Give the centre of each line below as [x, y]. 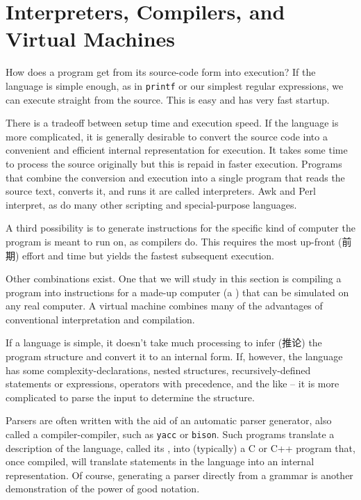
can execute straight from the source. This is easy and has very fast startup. [168, 99]
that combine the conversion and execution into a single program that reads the [175, 177]
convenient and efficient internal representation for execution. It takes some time [177, 150]
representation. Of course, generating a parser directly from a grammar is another [179, 475]
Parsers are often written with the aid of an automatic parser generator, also [169, 420]
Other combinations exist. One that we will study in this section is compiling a [174, 279]
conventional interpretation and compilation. [100, 319]
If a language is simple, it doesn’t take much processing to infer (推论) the [164, 342]
